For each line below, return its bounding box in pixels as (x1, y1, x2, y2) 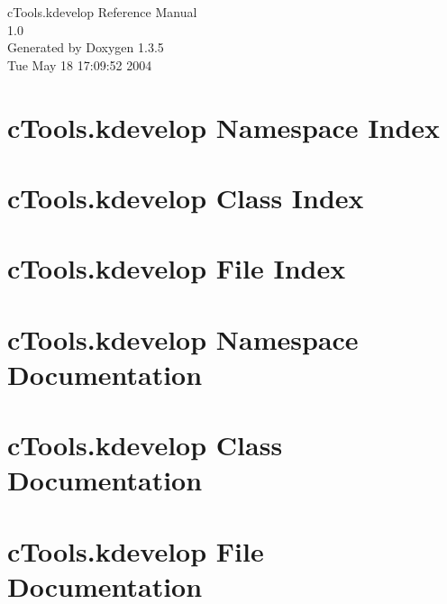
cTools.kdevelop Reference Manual (7, 3, 197, 21)
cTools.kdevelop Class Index (7, 178, 364, 215)
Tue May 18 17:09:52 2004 (7, 55, 152, 74)
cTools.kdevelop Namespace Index (7, 108, 441, 145)
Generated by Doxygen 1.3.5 (7, 38, 164, 57)
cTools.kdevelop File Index (7, 250, 346, 287)
